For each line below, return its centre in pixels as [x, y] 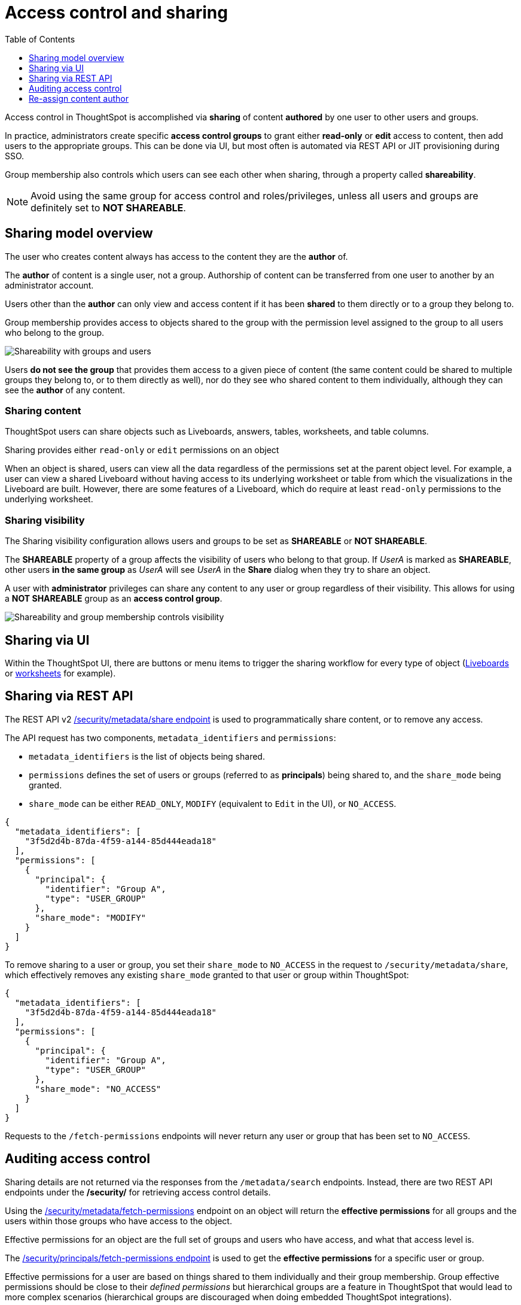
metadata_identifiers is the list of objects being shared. [147, 756]
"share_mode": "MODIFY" [91, 917]
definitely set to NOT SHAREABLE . [108, 207]
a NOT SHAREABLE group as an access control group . [114, 599]
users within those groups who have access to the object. [118, 1221]
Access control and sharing [116, 13]
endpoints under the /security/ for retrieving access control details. [138, 1192]
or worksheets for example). [60, 673]
